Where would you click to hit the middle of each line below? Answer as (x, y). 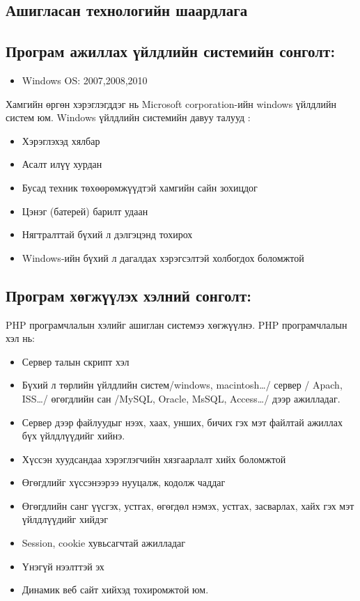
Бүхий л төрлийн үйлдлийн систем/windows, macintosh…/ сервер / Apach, (182, 385)
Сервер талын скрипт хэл (76, 361)
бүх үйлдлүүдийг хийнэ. (73, 436)
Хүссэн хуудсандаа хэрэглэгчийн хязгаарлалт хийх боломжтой (154, 459)
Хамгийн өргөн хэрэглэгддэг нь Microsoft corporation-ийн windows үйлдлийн (171, 103)
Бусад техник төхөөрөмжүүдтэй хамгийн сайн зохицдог (140, 187)
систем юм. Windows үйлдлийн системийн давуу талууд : (128, 117)
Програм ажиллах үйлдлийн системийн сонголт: (171, 51)
